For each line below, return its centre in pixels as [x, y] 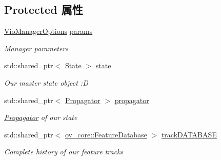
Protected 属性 [44, 9]
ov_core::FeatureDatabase [106, 134]
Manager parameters [36, 48]
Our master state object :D [46, 82]
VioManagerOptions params [48, 31]
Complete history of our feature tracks [64, 152]
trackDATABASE [189, 134]
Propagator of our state [41, 117]
